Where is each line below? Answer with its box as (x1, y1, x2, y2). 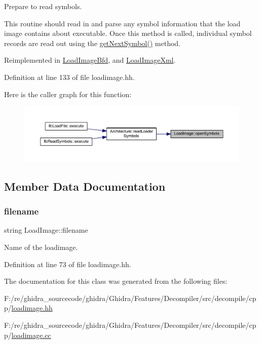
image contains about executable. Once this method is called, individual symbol (4, 28, 252, 38)
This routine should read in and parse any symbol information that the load (4, 18, 241, 28)
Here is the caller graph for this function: (4, 89, 132, 99)
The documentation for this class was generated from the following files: (4, 276, 228, 286)
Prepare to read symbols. (4, 1, 82, 11)
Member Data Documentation (4, 178, 166, 194)
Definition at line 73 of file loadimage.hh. (4, 259, 131, 269)
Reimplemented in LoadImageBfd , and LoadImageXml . (4, 55, 176, 65)
